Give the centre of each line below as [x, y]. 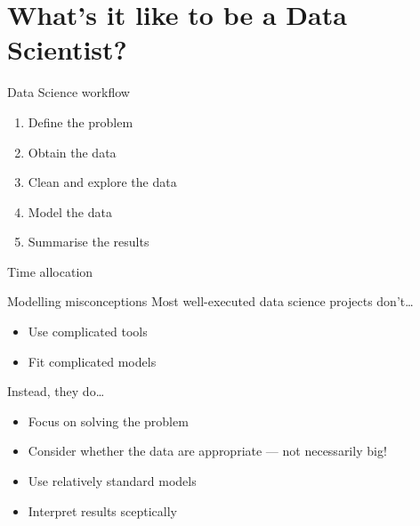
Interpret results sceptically [102, 510]
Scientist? [67, 49]
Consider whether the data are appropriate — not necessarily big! [207, 451]
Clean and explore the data [102, 182]
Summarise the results [89, 242]
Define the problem [81, 121]
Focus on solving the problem [108, 421]
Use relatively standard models [112, 481]
